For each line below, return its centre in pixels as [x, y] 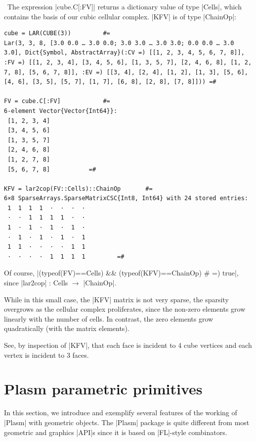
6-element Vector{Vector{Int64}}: [61, 111]
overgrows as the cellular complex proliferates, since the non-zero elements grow [125, 309]
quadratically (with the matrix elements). [67, 328]
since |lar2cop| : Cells [36, 283]
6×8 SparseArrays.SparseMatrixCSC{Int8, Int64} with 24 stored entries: [126, 198]
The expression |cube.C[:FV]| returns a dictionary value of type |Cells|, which [124, 6]
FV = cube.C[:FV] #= [57, 101]
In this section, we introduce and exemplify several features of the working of [121, 413]
